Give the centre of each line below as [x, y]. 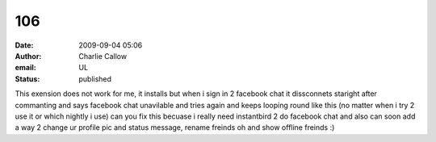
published [95, 79]
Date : [24, 45]
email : [25, 68]
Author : [28, 56]
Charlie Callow [103, 56]
